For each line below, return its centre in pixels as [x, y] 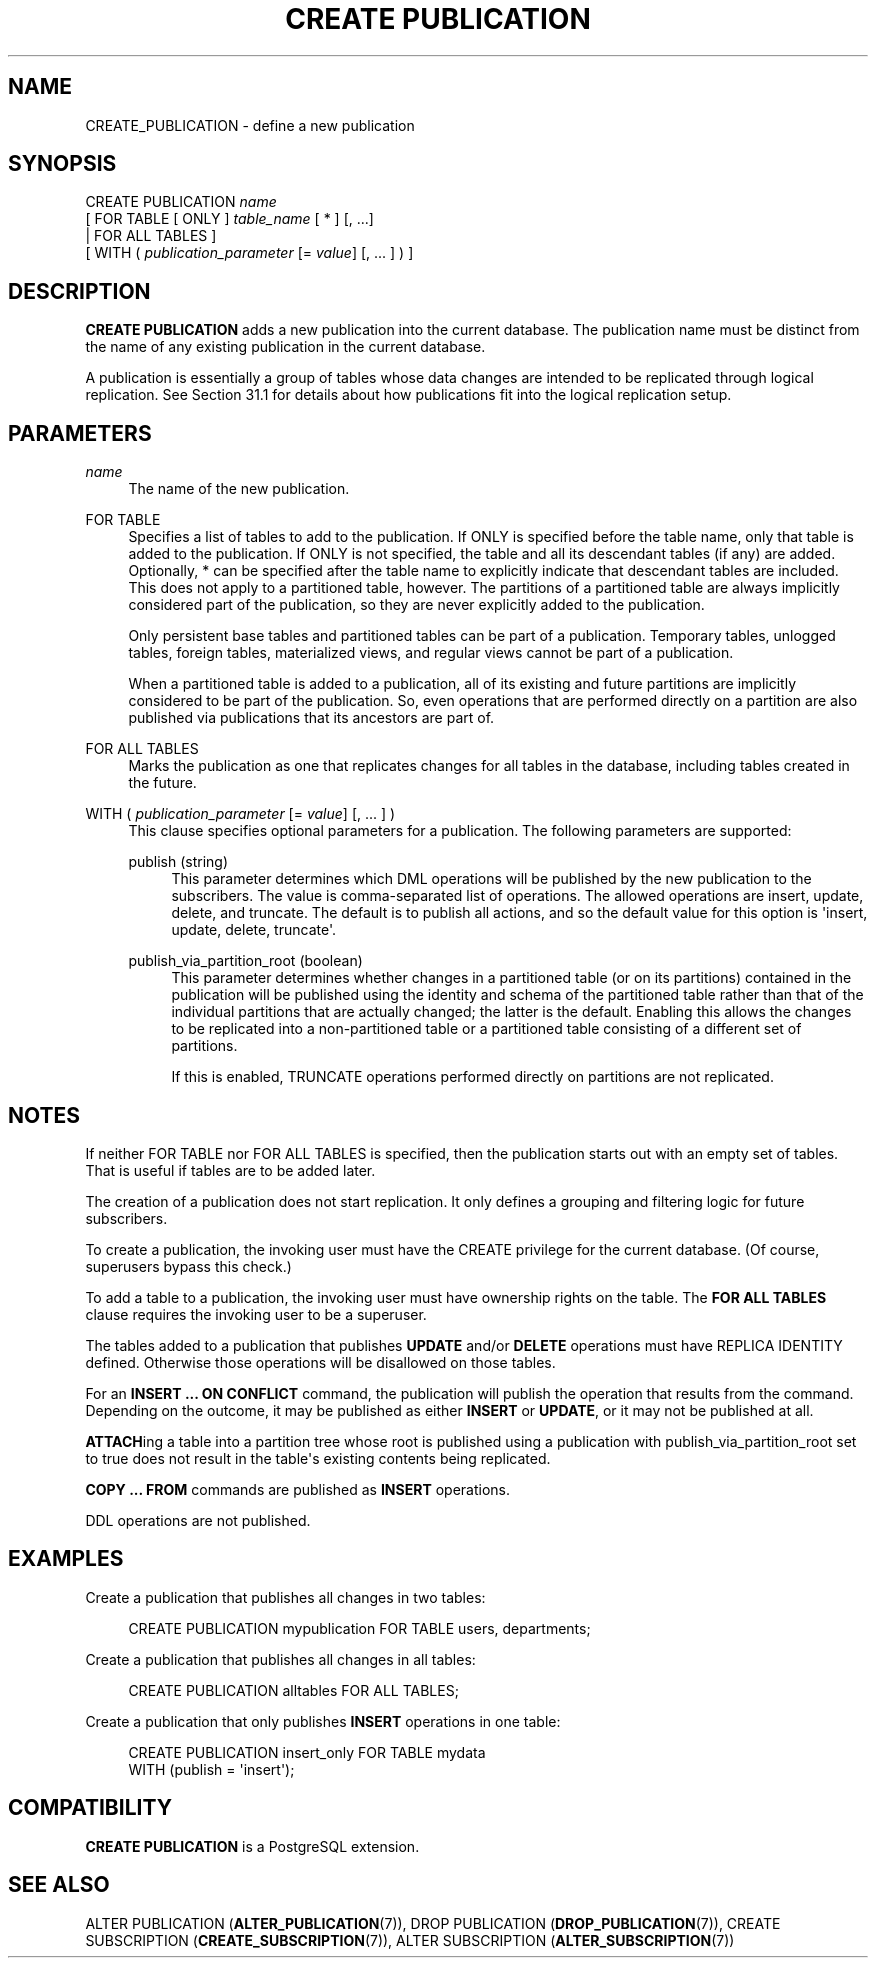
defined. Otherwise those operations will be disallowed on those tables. [320, 1362]
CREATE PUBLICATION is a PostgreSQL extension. [252, 1846]
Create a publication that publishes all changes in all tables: [280, 1659]
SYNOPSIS [62, 164]
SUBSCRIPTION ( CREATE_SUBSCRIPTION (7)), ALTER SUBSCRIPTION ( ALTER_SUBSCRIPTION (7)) [410, 1940]
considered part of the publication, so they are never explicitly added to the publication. [416, 605]
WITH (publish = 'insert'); [211, 1769]
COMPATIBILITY [90, 1808]
